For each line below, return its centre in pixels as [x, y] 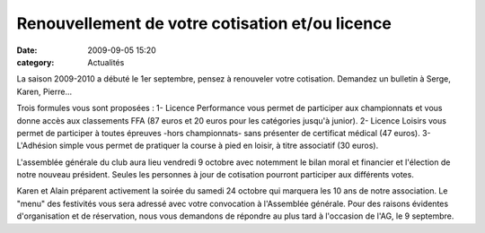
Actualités [106, 62]
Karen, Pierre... [44, 91]
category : [35, 62]
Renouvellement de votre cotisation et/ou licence [204, 23]
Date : [27, 50]
